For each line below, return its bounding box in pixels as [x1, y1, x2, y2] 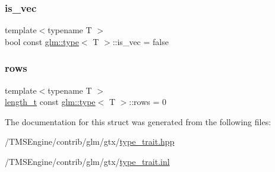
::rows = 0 [129, 95, 167, 108]
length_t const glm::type [5, 95, 96, 108]
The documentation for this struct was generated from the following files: [5, 115, 271, 128]
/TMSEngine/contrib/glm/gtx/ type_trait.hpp [5, 135, 175, 148]
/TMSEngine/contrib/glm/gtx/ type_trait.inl [5, 155, 170, 167]
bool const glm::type [5, 35, 79, 47]
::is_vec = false [112, 35, 169, 47]
